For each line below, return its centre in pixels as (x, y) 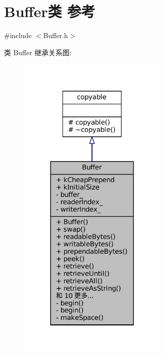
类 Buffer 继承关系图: (38, 52)
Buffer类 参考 (50, 11)
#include (18, 35)
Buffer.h (55, 35)
